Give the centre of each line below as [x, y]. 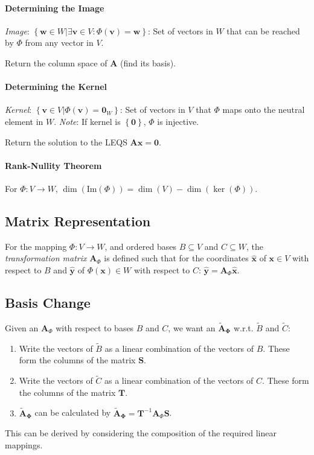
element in [24, 121]
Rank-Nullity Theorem [53, 165]
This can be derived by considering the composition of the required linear [141, 433]
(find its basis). [148, 62]
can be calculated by [73, 412]
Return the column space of [56, 62]
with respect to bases [95, 327]
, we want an [192, 327]
